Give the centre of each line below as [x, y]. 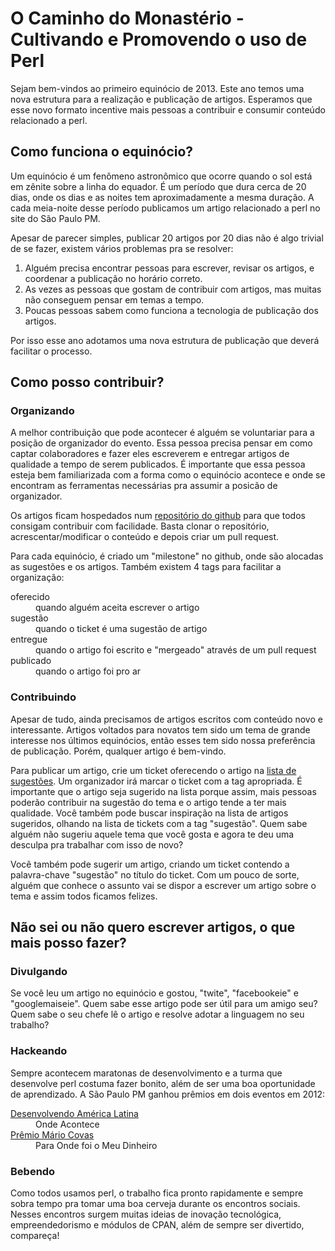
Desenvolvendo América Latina [74, 1113]
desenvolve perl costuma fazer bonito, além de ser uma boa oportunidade [163, 1083]
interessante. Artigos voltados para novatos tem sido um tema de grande [160, 729]
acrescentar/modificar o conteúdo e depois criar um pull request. [145, 537]
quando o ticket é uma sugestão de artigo [121, 629]
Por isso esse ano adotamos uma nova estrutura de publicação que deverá [165, 340]
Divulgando [39, 972]
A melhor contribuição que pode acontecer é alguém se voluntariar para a [162, 433]
